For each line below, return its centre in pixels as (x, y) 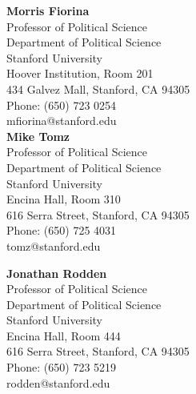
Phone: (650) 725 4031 (62, 230)
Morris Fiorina (48, 10)
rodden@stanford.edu (58, 382)
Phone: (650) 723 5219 (62, 367)
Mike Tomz (38, 136)
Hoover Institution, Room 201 (80, 73)
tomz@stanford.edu (54, 245)
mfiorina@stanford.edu (62, 121)
